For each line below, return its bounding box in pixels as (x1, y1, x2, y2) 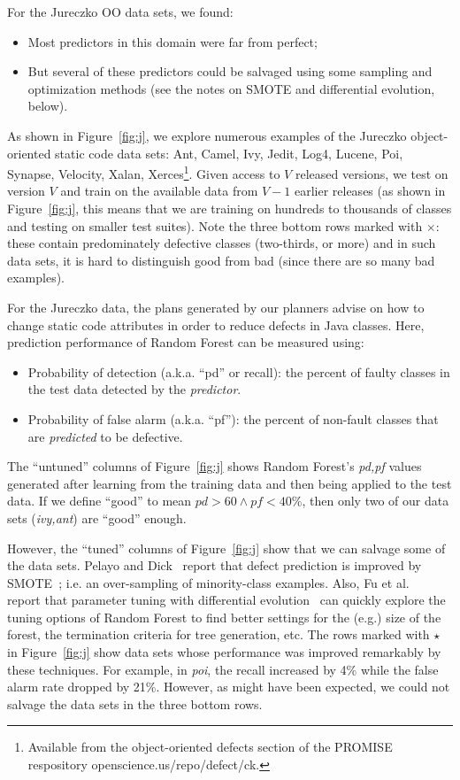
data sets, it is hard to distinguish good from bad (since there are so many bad (7, 251, 435, 269)
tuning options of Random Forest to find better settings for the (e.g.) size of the (7, 607, 441, 626)
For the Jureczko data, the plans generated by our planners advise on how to (7, 297, 425, 316)
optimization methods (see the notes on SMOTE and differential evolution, (27, 79, 435, 97)
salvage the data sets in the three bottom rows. (7, 694, 263, 713)
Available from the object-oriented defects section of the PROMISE (27, 738, 393, 756)
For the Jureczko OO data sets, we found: (7, 3, 234, 20)
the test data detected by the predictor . (27, 380, 241, 398)
